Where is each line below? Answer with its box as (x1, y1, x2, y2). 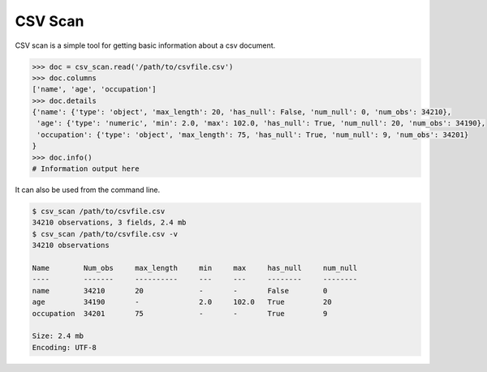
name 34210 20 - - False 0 (32, 286, 328, 295)
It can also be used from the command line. (15, 185, 161, 195)
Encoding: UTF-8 (32, 343, 97, 352)
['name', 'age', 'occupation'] (32, 85, 157, 94)
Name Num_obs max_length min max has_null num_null (32, 263, 358, 272)
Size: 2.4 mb (32, 331, 84, 340)
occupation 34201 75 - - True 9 (32, 309, 328, 318)
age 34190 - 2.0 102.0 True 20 (32, 297, 332, 307)
